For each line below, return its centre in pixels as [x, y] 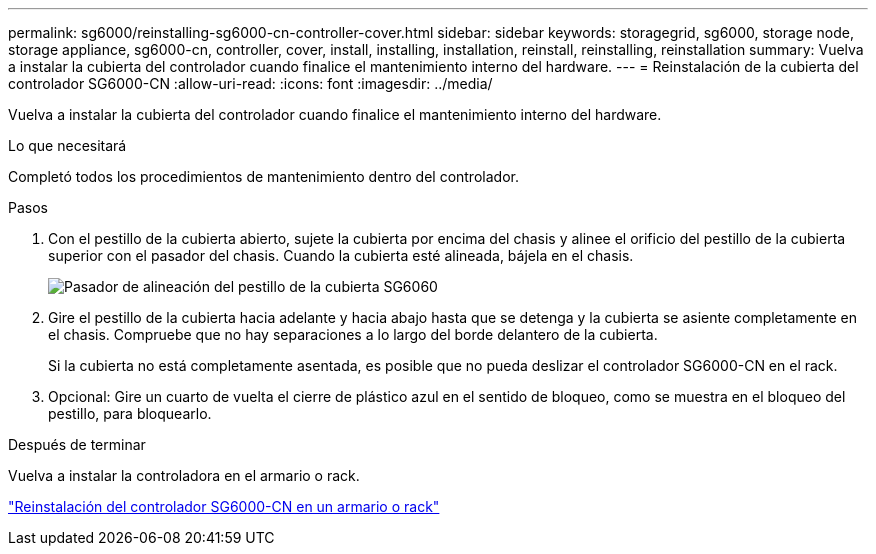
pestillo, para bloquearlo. [130, 413]
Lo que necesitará [67, 145]
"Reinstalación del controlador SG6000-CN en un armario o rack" [224, 506]
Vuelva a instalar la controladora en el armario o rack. [184, 475]
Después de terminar [77, 444]
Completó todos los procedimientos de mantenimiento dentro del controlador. [263, 176]
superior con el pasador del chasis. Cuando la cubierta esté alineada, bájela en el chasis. [341, 255]
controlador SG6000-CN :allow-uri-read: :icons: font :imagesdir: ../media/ [250, 83]
